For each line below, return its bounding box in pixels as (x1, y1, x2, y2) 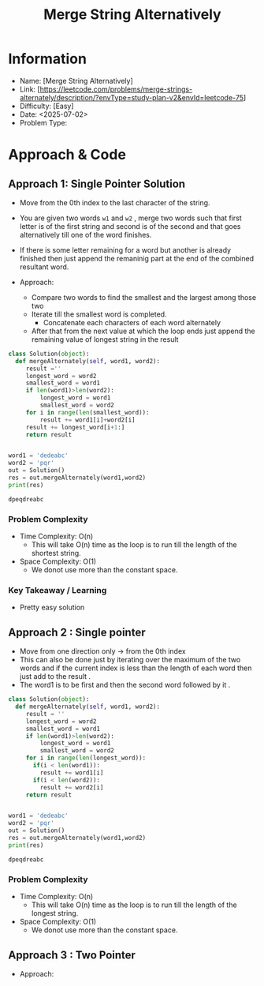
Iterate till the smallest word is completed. (31, 309, 167, 319)
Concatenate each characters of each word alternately (43, 317, 221, 327)
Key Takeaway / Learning (8, 585, 107, 596)
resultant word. (19, 262, 69, 272)
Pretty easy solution (19, 602, 85, 613)
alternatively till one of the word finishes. (19, 230, 152, 239)
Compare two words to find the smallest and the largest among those (31, 292, 257, 302)
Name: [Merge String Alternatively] (19, 76, 134, 85)
